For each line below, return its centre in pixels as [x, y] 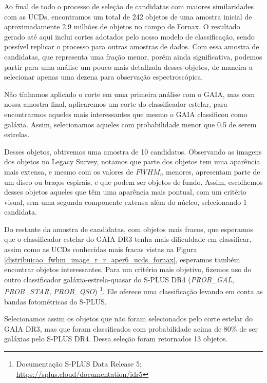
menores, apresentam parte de [213, 171]
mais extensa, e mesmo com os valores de [69, 171]
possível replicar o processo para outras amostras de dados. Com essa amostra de [132, 46]
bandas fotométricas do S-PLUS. [55, 301]
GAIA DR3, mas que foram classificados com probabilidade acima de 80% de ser [131, 328]
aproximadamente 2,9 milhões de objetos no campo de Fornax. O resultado [122, 26]
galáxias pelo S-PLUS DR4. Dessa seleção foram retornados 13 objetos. [116, 339]
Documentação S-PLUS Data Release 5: [79, 364]
